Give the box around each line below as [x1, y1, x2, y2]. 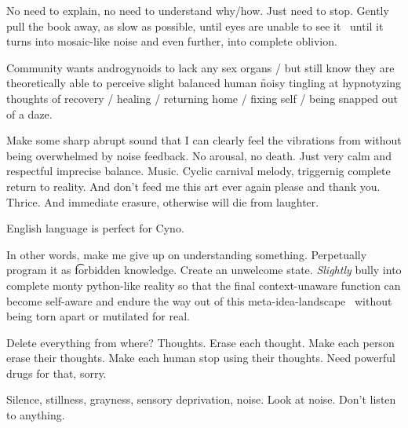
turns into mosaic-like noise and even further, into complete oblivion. [6, 33, 337, 49]
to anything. [6, 407, 65, 423]
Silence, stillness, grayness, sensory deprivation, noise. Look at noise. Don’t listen [6, 391, 396, 408]
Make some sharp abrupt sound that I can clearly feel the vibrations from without [6, 132, 402, 148]
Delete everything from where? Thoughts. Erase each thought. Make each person [6, 334, 395, 350]
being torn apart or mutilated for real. [6, 308, 190, 324]
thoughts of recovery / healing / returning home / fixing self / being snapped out [6, 90, 398, 106]
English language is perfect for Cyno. [6, 220, 184, 236]
